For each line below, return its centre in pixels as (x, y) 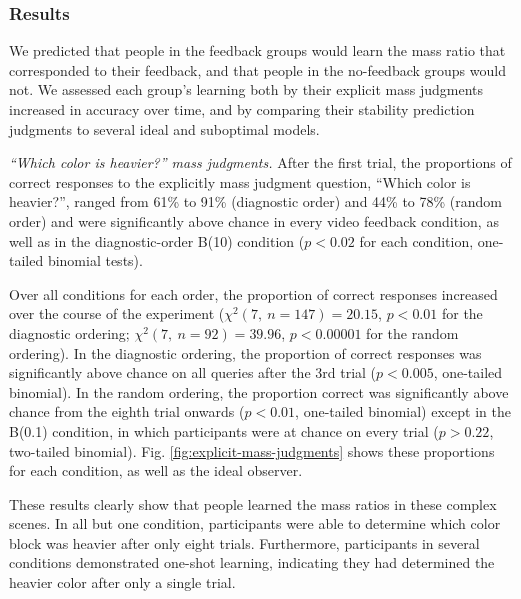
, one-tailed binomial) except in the (403, 411)
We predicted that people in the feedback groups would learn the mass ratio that (257, 50)
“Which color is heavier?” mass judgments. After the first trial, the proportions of (260, 162)
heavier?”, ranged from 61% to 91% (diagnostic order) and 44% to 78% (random (256, 201)
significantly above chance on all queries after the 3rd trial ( (193, 372)
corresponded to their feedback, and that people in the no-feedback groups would (257, 69)
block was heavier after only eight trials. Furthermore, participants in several (244, 542)
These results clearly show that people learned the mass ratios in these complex (253, 503)
